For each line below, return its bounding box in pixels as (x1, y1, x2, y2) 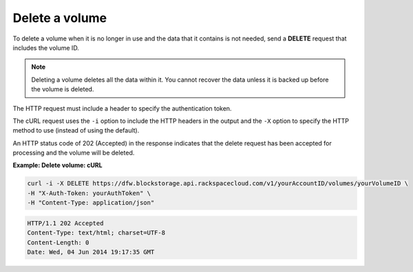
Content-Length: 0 (27, 238, 89, 247)
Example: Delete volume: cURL (12, 161, 103, 170)
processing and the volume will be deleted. (12, 148, 135, 157)
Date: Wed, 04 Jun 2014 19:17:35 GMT (27, 248, 155, 256)
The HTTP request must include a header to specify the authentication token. (12, 104, 232, 113)
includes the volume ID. (12, 43, 79, 52)
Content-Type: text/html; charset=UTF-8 (27, 229, 165, 237)
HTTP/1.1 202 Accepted (27, 219, 104, 227)
